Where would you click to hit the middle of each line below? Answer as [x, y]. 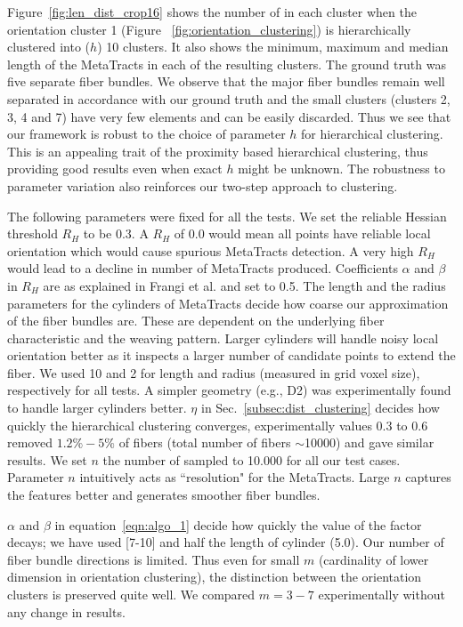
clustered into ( [49, 47]
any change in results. [66, 611]
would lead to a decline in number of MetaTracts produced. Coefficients [203, 268]
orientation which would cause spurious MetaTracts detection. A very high [211, 250]
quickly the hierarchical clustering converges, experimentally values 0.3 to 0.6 [218, 425]
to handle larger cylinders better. [97, 408]
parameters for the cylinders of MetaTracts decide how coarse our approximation [228, 303]
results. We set [47, 459]
